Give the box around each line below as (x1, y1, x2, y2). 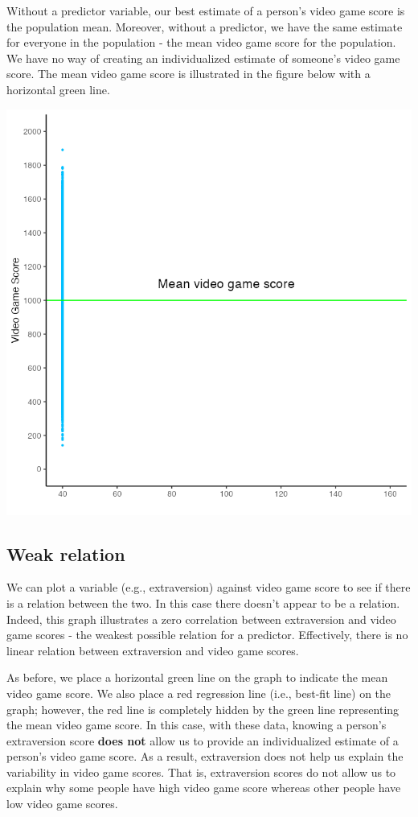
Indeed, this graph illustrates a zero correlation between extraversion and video (6, 610, 396, 627)
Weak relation (6, 541, 125, 566)
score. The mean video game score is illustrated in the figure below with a (6, 65, 371, 82)
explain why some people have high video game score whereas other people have (6, 779, 401, 796)
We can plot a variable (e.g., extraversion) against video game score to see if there (6, 579, 411, 596)
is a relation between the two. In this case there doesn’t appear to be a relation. (6, 594, 400, 611)
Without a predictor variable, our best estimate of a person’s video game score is (6, 2, 405, 19)
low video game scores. (6, 795, 118, 812)
